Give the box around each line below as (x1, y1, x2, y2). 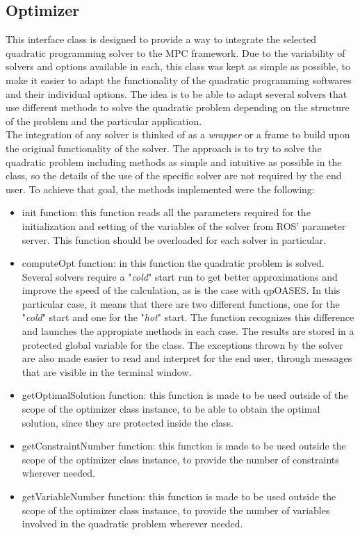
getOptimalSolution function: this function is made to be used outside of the (22, 388, 348, 402)
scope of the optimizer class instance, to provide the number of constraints (22, 452, 339, 466)
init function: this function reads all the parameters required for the (22, 205, 311, 220)
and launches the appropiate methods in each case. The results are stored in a (22, 324, 354, 338)
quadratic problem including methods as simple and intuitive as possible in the (6, 154, 342, 169)
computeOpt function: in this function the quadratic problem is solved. (22, 256, 325, 270)
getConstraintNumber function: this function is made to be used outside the (22, 438, 346, 453)
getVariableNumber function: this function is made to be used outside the (22, 489, 336, 504)
